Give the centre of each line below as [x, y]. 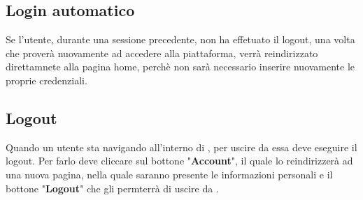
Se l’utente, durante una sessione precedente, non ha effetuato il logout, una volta [180, 39]
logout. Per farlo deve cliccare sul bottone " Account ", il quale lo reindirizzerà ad [179, 161]
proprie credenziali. [47, 80]
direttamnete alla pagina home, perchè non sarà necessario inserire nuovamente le [180, 67]
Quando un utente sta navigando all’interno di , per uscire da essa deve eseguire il [181, 147]
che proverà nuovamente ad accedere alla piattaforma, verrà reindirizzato [162, 53]
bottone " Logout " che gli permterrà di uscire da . [112, 188]
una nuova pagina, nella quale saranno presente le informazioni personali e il [169, 174]
